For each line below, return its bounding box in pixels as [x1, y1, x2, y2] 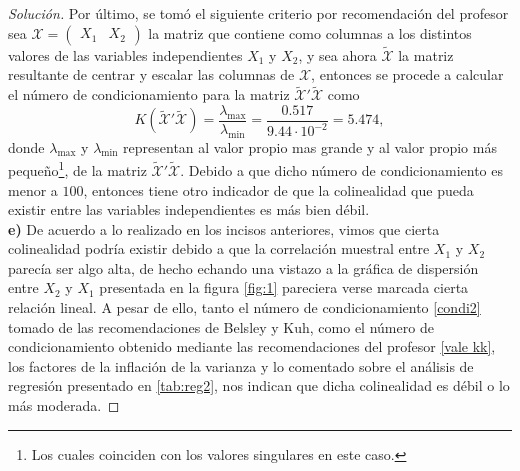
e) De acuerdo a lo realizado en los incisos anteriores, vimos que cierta [8, 218, 440, 239]
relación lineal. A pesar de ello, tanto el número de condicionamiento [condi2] [8, 297, 481, 318]
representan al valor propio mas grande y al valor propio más [123, 136, 497, 157]
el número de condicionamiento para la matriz [8, 84, 290, 105]
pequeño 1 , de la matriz [8, 157, 147, 180]
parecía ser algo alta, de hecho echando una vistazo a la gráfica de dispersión [8, 257, 479, 278]
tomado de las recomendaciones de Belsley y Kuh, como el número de [8, 316, 434, 337]
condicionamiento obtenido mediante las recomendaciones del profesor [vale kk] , [8, 336, 496, 357]
